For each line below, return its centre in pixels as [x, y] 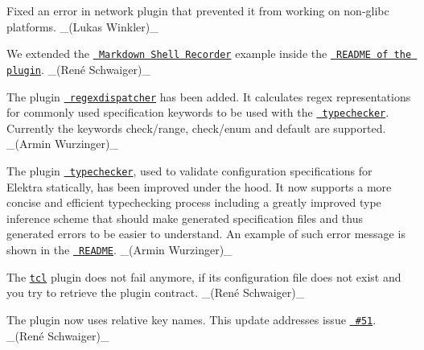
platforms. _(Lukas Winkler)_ [82, 26]
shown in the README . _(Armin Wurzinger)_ [119, 250]
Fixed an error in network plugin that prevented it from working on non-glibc [198, 10]
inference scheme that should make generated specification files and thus [185, 218]
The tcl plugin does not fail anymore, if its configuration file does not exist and [204, 276]
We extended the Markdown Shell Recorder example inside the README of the [209, 54]
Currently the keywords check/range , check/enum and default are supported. [196, 128]
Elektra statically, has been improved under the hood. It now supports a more [199, 186]
